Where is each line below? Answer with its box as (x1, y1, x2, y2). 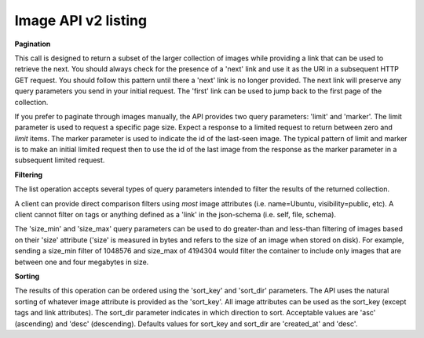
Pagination (14, 39, 51, 49)
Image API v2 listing (14, 12, 148, 29)
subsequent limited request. (14, 155, 105, 165)
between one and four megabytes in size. (14, 257, 149, 267)
